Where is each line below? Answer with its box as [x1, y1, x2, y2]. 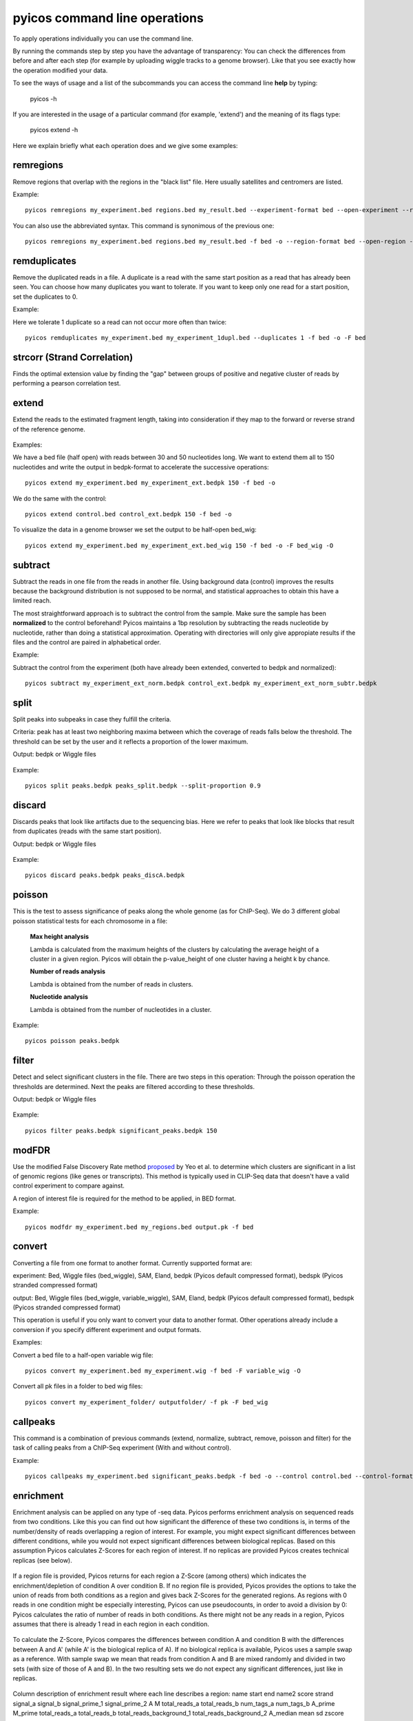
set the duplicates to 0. [12, 293, 78, 301]
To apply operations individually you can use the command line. [12, 34, 193, 43]
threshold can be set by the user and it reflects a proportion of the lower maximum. [12, 737, 248, 746]
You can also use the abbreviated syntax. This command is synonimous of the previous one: [12, 221, 275, 230]
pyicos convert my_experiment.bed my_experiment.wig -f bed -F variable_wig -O [25, 1367, 301, 1375]
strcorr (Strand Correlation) [12, 351, 134, 363]
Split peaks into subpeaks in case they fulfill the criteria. [12, 715, 171, 724]
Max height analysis [30, 933, 89, 941]
